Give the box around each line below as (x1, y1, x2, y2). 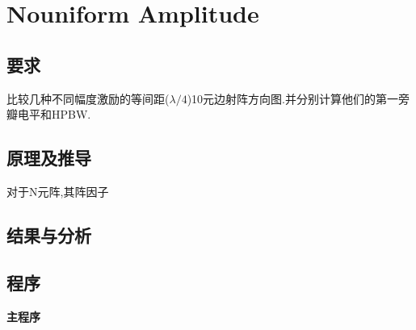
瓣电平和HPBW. (6, 106, 91, 123)
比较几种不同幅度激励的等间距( (6, 90, 170, 107)
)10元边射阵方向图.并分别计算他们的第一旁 (187, 90, 410, 107)
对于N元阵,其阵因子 (6, 182, 109, 199)
